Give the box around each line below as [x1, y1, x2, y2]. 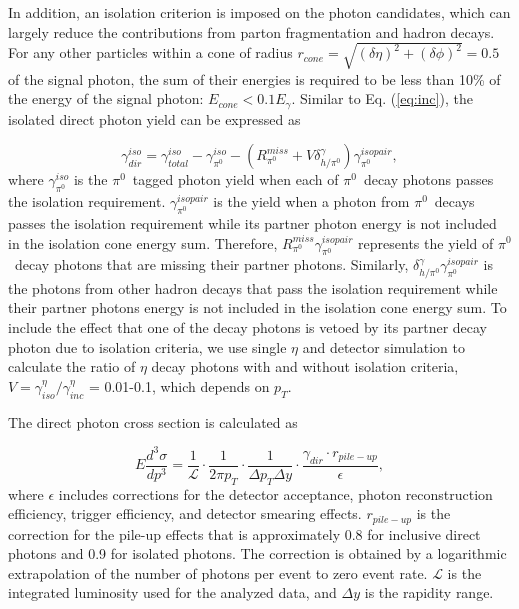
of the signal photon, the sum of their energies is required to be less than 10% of [8, 68, 501, 89]
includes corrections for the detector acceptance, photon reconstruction [58, 483, 493, 504]
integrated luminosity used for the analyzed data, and [8, 582, 337, 603]
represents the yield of [358, 232, 494, 253]
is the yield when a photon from [213, 191, 410, 212]
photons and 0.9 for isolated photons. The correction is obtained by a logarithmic [8, 543, 507, 564]
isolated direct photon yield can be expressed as [8, 108, 301, 129]
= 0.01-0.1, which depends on [88, 375, 270, 396]
